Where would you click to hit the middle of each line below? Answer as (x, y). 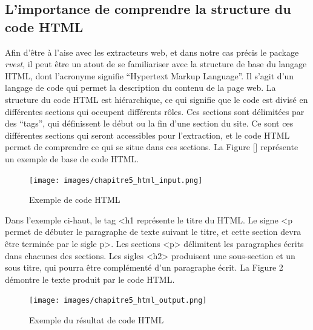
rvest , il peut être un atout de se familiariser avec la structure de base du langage (156, 64)
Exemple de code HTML (75, 200)
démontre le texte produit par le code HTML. (90, 279)
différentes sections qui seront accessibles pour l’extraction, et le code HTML (147, 135)
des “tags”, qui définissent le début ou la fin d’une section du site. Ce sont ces (149, 123)
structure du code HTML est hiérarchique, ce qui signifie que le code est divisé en (156, 99)
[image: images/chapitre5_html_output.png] (118, 301)
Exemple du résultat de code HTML (97, 320)
